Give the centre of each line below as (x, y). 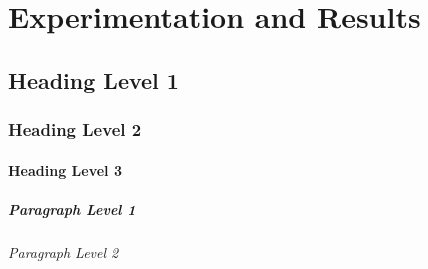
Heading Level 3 (65, 169)
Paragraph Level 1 (72, 208)
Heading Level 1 (93, 79)
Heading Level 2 (75, 129)
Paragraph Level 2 (63, 251)
